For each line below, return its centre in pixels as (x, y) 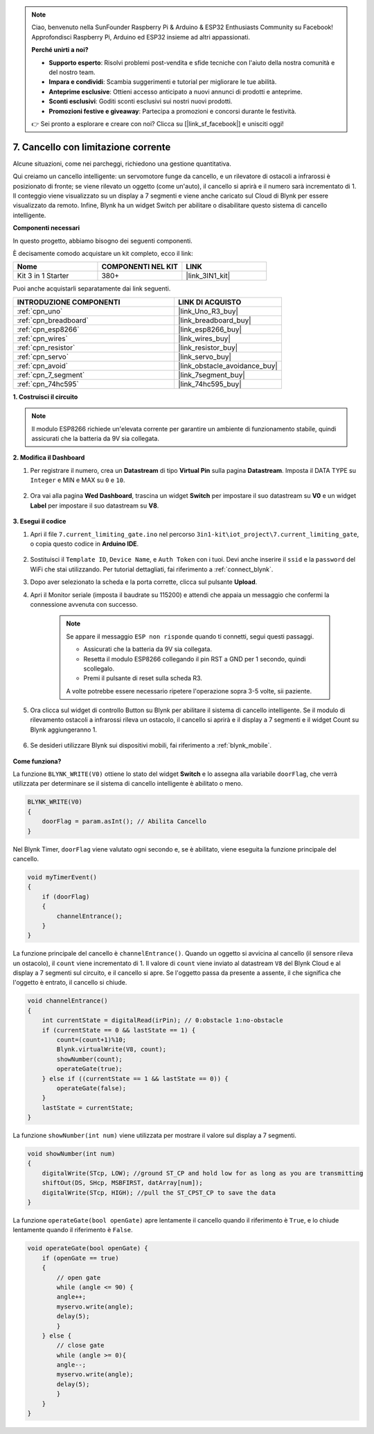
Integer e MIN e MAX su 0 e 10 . (78, 480)
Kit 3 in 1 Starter (43, 276)
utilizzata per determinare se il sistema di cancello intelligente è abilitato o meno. (128, 784)
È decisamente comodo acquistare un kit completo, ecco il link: (103, 253)
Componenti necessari (46, 228)
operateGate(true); (89, 1069)
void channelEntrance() (68, 1001)
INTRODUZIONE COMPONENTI (69, 302)
